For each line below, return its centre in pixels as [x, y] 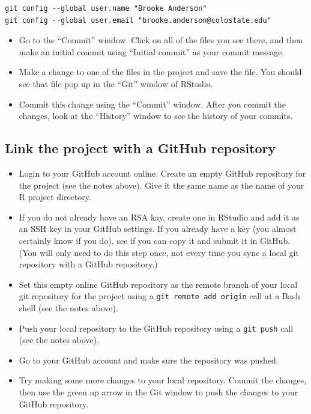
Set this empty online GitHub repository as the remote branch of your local [158, 284]
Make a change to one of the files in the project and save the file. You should [160, 72]
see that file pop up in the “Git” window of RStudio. [116, 83]
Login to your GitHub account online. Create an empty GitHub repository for [162, 173]
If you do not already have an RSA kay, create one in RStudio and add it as [159, 217]
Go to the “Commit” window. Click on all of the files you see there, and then [161, 40]
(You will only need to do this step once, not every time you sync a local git [159, 252]
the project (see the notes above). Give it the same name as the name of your [162, 185]
